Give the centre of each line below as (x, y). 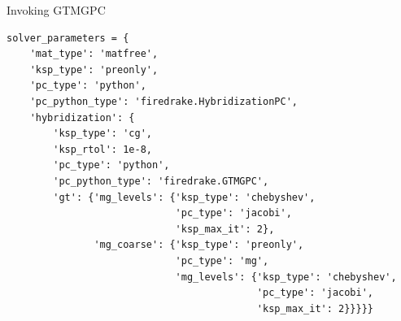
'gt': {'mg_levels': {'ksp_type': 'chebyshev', (184, 197)
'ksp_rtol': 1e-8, (102, 149)
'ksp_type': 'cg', (102, 134)
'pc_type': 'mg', (222, 260)
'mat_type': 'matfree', (94, 54)
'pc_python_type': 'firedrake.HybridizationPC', (163, 101)
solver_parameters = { (68, 38)
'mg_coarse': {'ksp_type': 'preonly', (199, 245)
